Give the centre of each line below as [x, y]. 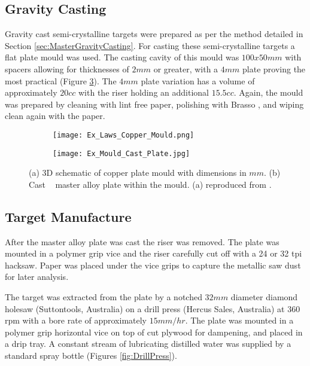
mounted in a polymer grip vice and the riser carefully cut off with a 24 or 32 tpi [154, 253]
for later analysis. [37, 277]
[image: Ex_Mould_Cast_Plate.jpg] [121, 153]
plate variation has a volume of [198, 80]
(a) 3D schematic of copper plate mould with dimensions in [138, 173]
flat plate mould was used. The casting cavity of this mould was [122, 57]
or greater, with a [186, 68]
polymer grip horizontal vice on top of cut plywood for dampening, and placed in [154, 332]
